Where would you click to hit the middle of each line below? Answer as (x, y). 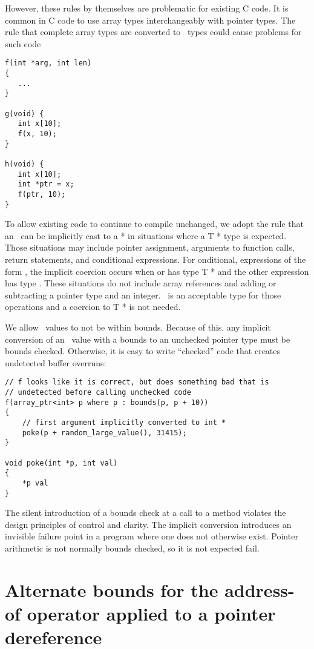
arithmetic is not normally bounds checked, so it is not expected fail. (132, 548)
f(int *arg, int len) (48, 63)
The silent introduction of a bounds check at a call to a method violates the (146, 512)
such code (23, 43)
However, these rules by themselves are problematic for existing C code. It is (147, 8)
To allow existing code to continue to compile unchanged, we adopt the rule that (154, 224)
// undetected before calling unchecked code (98, 392)
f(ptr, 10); (42, 194)
